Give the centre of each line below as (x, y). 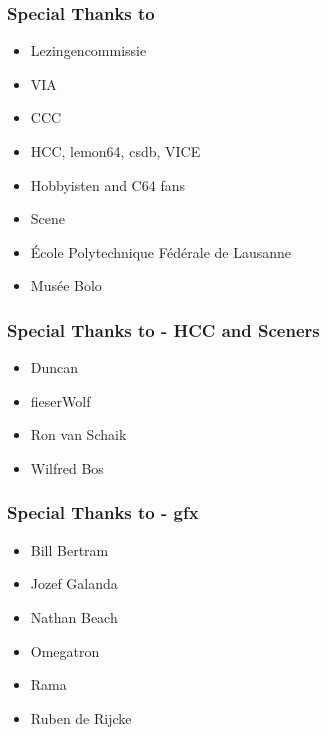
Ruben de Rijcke (81, 717)
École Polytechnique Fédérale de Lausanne (161, 251)
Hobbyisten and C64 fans (107, 184)
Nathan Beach (74, 616)
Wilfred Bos (67, 467)
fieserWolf (60, 400)
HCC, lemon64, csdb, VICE (115, 151)
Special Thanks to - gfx (103, 512)
